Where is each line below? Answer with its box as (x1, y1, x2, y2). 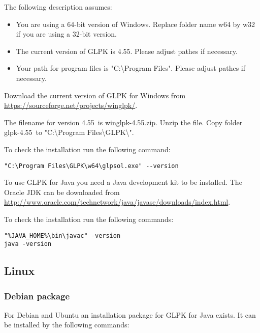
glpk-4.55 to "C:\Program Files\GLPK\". (4, 127, 134, 137)
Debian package (4, 289, 70, 302)
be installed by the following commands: (4, 319, 129, 330)
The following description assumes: (4, 2, 112, 12)
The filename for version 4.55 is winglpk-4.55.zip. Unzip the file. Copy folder (4, 117, 243, 127)
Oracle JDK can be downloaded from (4, 186, 120, 197)
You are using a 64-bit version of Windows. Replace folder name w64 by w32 (16, 18, 255, 29)
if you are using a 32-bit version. (16, 29, 117, 39)
